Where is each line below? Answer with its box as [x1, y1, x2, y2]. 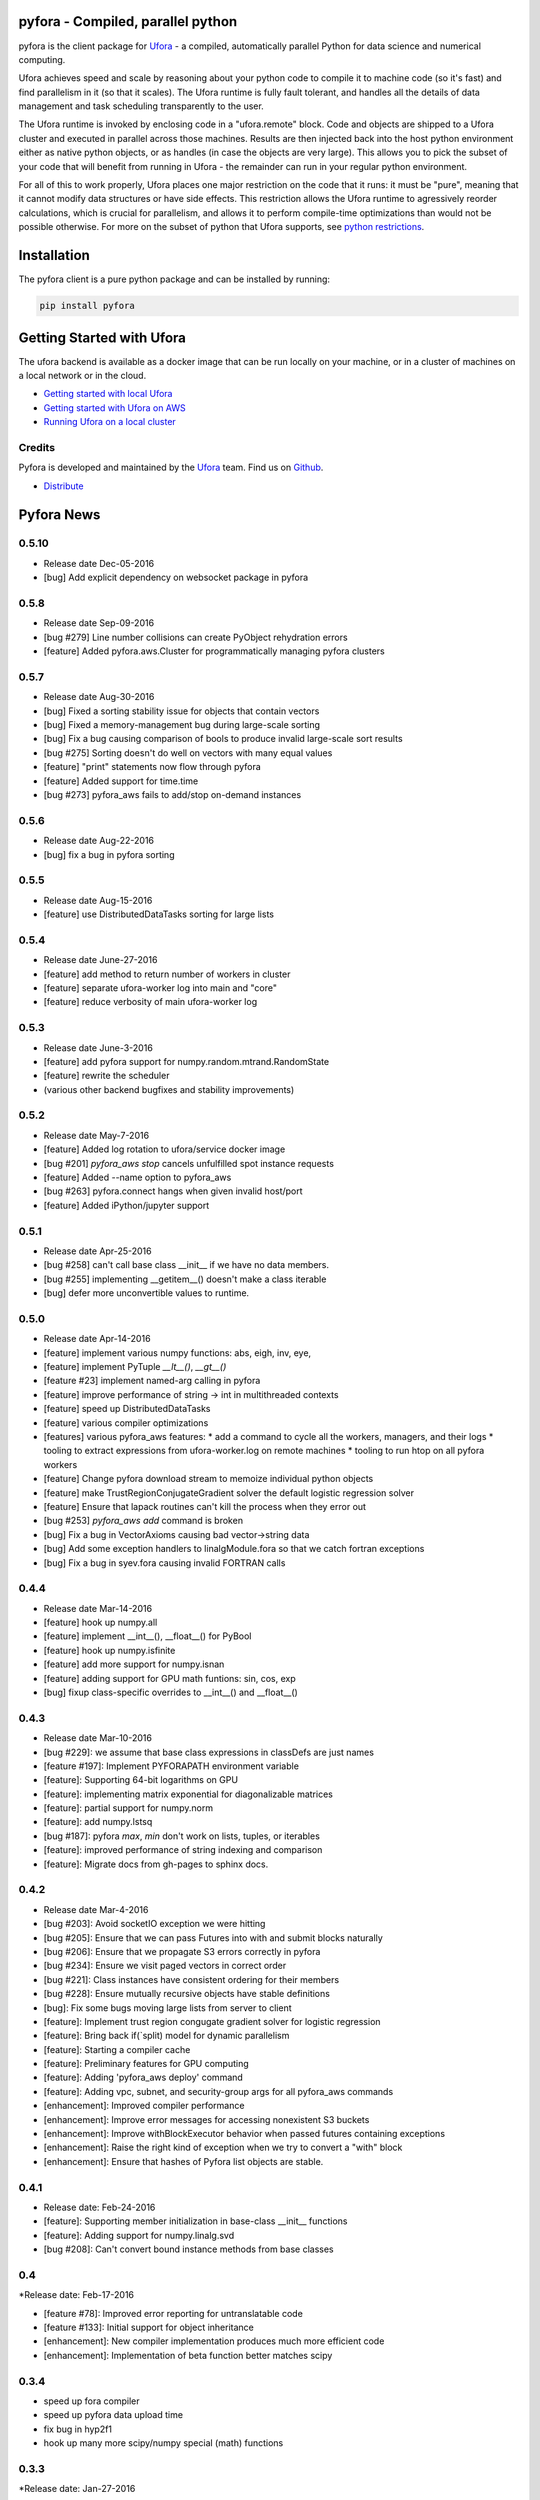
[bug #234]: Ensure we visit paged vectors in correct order [43, 1960, 287, 1972]
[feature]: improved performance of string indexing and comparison [43, 1844, 323, 1856]
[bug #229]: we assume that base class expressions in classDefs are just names [43, 1746, 375, 1758]
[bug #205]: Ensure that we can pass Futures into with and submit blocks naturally [43, 1931, 384, 1944]
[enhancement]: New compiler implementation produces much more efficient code [43, 2335, 385, 2347]
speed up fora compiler [43, 2395, 140, 2407]
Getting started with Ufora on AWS [43, 401, 187, 414]
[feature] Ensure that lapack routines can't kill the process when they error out [43, 1500, 367, 1512]
